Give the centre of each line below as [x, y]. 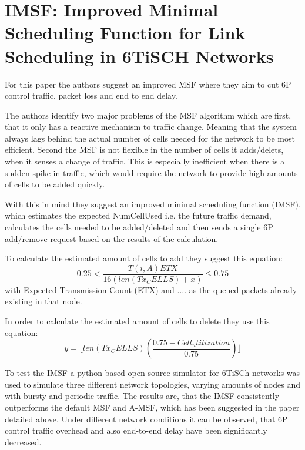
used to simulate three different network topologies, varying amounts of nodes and [152, 384]
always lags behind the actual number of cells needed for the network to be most [150, 138]
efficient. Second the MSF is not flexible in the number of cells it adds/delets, [144, 150]
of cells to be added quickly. [55, 184]
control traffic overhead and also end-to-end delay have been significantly [136, 430]
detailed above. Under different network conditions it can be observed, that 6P [146, 419]
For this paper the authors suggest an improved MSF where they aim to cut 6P [148, 84]
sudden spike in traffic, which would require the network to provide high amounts [151, 172]
